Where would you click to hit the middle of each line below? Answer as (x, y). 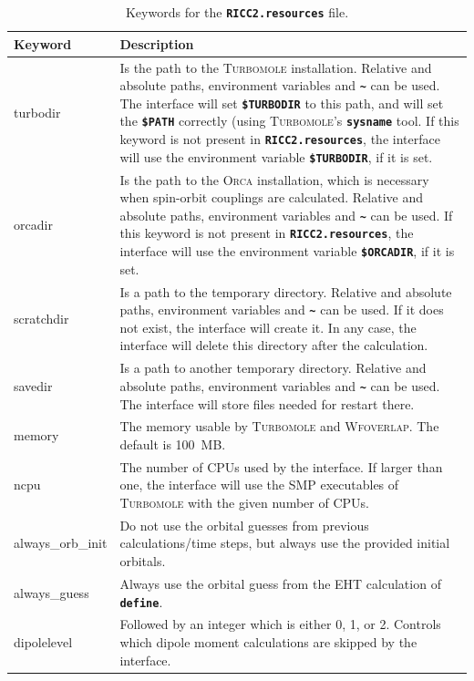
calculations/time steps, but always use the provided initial (285, 543)
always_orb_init (61, 543)
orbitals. (143, 561)
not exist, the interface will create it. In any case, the (268, 327)
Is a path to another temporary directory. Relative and (273, 368)
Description (157, 43)
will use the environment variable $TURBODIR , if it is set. (276, 156)
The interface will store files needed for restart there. (267, 403)
